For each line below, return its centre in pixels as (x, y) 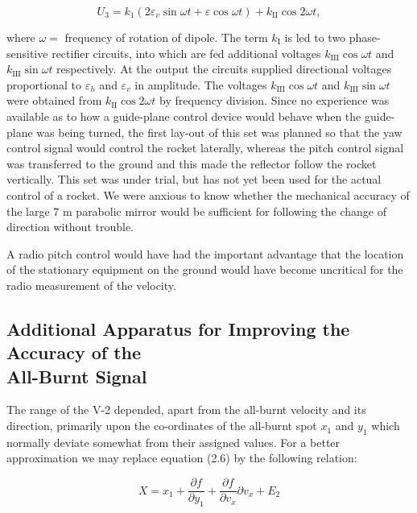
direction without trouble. (70, 227)
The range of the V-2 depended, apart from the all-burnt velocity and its (186, 410)
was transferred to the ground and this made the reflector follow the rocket (192, 163)
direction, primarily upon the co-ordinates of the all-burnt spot (162, 426)
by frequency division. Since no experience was (275, 100)
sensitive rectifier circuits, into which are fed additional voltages (164, 53)
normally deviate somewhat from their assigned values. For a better (173, 442)
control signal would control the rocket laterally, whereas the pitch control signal (205, 148)
